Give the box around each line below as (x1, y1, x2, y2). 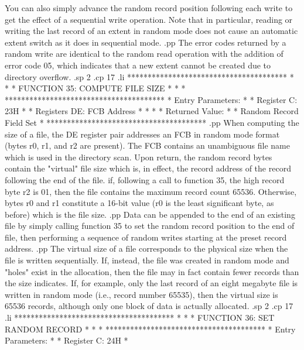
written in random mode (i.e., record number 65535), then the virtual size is (5, 288, 278, 300)
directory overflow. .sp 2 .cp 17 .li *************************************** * (5, 70, 294, 83)
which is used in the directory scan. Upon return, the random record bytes (5, 150, 272, 163)
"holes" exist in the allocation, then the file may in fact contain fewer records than (5, 265, 299, 277)
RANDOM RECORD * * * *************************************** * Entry (5, 322, 296, 335)
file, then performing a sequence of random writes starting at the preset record (5, 231, 287, 243)
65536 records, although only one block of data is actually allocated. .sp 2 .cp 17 (5, 300, 293, 312)
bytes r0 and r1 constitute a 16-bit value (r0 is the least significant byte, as (5, 197, 274, 209)
